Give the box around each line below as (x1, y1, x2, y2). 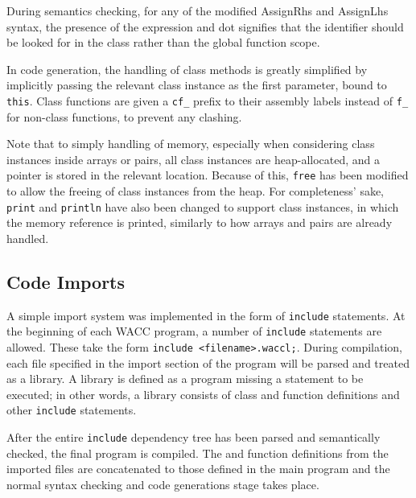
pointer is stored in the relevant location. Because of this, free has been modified (6, 167, 409, 183)
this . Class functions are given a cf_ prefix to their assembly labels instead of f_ (6, 92, 409, 109)
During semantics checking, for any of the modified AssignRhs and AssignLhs (6, 2, 389, 19)
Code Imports (6, 269, 126, 294)
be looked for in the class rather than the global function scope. (6, 34, 320, 51)
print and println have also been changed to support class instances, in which (6, 198, 399, 215)
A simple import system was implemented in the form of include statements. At (6, 307, 406, 323)
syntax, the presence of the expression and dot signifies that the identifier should (6, 18, 404, 35)
